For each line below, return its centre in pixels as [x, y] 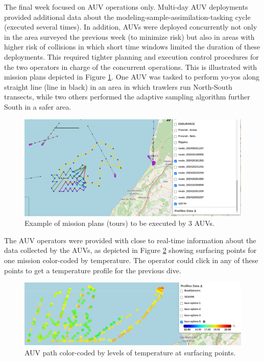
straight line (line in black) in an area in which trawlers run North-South [118, 86]
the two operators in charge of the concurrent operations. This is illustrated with [130, 67]
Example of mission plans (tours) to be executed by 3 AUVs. [119, 223]
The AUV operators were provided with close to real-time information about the [130, 240]
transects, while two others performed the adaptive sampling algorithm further [127, 97]
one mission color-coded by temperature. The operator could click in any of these [131, 260]
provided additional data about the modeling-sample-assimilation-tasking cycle [127, 17]
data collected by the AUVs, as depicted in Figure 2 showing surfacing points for [130, 250]
